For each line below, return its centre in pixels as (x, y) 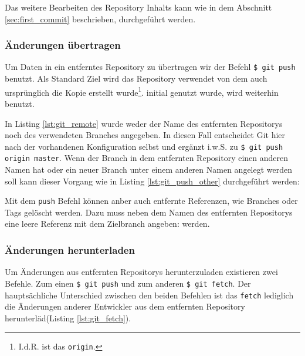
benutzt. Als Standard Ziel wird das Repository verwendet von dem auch (136, 78)
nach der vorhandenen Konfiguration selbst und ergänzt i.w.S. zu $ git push (144, 146)
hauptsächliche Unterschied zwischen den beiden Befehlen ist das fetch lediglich (149, 295)
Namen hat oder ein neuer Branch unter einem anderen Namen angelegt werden (149, 169)
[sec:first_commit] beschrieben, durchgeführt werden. (100, 19)
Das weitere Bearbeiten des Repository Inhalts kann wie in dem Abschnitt (138, 7)
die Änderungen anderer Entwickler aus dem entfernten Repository (125, 306)
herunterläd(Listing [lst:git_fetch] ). (68, 318)
